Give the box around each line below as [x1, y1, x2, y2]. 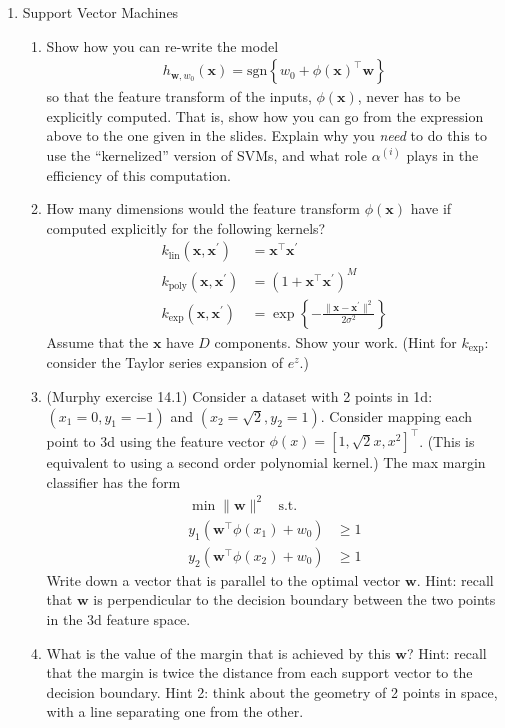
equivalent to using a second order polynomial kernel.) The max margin [46, 452, 486, 473]
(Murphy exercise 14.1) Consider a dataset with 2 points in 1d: [46, 386, 433, 407]
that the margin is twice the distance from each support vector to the [46, 662, 473, 683]
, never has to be [357, 86, 461, 107]
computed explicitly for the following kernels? [46, 217, 326, 238]
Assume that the [46, 331, 149, 352]
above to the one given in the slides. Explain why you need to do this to [46, 125, 487, 146]
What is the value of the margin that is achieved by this [46, 642, 391, 663]
